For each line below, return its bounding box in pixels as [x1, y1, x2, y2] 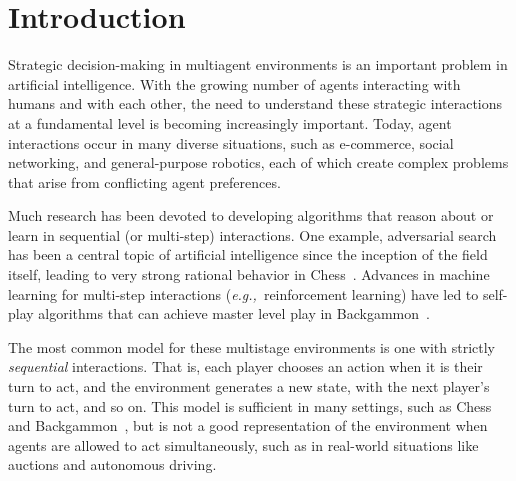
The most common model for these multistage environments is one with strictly [8, 336, 496, 357]
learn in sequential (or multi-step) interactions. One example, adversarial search [8, 224, 497, 245]
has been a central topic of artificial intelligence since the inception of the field [8, 244, 488, 265]
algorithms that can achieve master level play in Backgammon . [38, 303, 430, 324]
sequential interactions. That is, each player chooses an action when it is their [8, 356, 483, 377]
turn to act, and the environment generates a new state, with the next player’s [8, 376, 490, 397]
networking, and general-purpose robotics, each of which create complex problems [8, 152, 509, 173]
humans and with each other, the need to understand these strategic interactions [8, 93, 503, 114]
